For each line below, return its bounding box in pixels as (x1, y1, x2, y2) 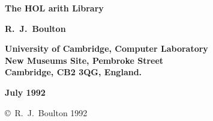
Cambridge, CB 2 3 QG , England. (5, 66, 142, 78)
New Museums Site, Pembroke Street (5, 54, 164, 66)
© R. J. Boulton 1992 (5, 106, 88, 119)
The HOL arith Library (5, 2, 104, 14)
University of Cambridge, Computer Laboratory (5, 42, 208, 55)
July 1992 (5, 85, 46, 98)
